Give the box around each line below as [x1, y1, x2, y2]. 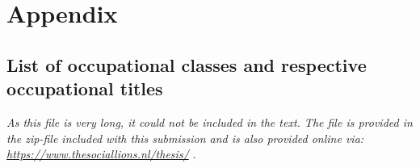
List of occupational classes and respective [6, 52, 367, 77]
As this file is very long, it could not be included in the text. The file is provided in [6, 113, 413, 130]
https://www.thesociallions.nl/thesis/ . [6, 145, 196, 162]
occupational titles [6, 76, 163, 101]
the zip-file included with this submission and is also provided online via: [6, 129, 364, 146]
